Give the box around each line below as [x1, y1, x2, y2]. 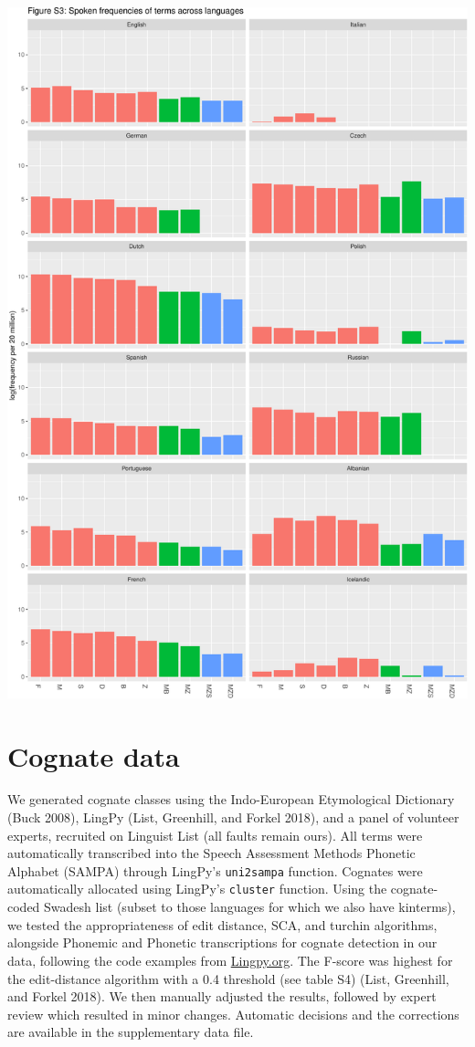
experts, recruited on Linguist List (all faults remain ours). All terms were [7, 825, 423, 844]
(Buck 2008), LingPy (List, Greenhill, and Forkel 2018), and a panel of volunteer [7, 808, 459, 827]
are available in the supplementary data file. [7, 1022, 254, 1042]
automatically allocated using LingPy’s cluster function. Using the [7, 879, 387, 898]
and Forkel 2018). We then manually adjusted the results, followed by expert [7, 987, 437, 1006]
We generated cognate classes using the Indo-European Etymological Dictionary [7, 790, 455, 809]
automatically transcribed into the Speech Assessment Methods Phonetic [7, 843, 416, 863]
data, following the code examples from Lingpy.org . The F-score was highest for [7, 950, 453, 969]
